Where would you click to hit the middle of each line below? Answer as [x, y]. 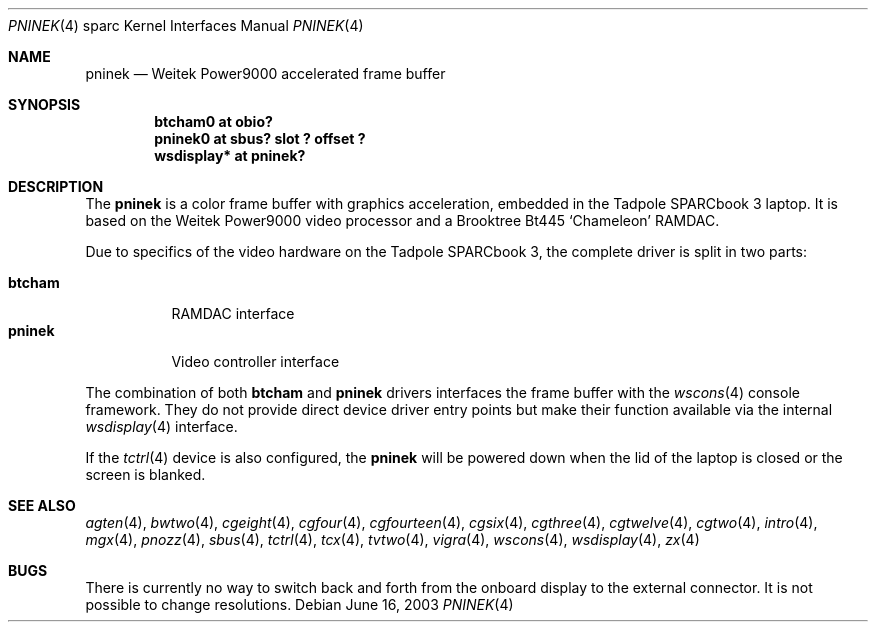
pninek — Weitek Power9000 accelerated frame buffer [265, 73]
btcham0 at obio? [213, 121]
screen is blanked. [145, 474]
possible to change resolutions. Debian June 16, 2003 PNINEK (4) [299, 604]
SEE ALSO [42, 505]
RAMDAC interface [233, 313]
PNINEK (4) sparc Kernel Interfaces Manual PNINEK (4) [186, 25]
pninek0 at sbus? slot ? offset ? [260, 138]
